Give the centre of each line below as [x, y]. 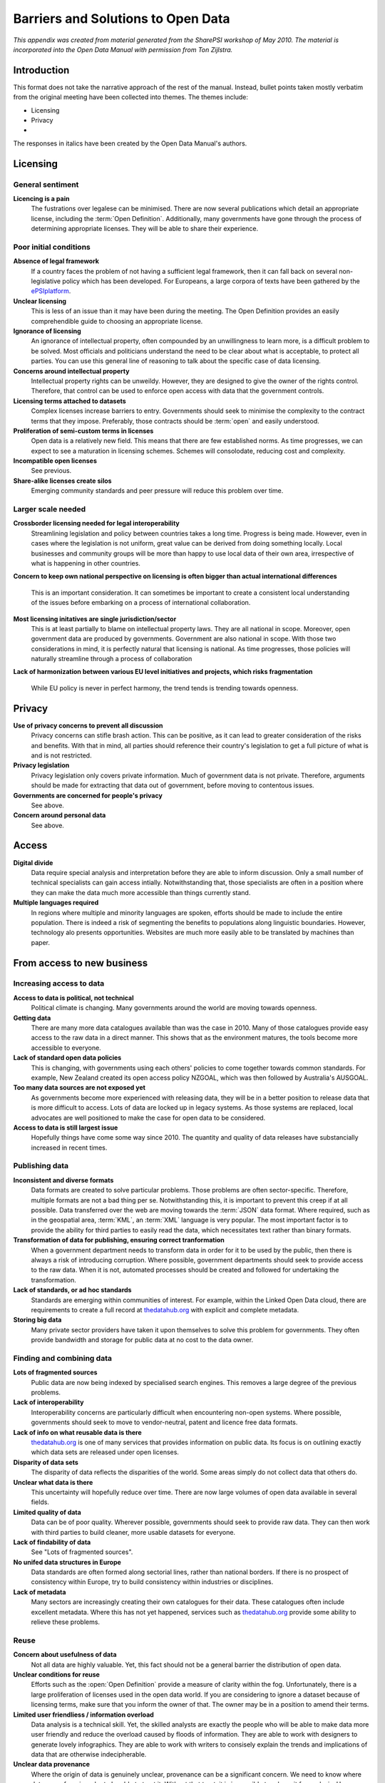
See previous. [51, 471]
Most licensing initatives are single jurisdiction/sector [95, 619]
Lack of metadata [40, 1592]
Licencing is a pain [41, 198]
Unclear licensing [40, 301]
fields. [40, 1502]
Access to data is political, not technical [73, 998]
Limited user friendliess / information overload [84, 1715]
